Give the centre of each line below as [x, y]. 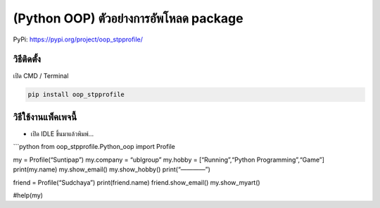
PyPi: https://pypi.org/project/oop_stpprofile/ [78, 39]
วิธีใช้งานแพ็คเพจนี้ [45, 117]
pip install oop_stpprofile [76, 95]
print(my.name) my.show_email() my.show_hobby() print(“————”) [112, 169]
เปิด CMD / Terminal [41, 76]
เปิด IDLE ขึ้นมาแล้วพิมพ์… [62, 134]
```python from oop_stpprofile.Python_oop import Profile [94, 147]
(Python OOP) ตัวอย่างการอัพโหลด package [128, 18]
